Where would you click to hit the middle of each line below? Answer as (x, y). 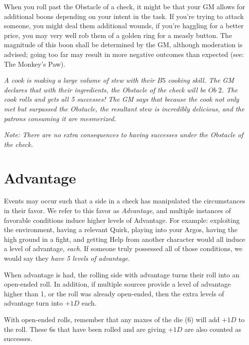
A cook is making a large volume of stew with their (79, 80)
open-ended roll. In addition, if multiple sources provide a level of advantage (117, 284)
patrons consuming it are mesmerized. (60, 118)
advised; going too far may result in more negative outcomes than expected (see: (124, 54)
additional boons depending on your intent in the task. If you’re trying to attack (124, 16)
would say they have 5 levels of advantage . (67, 258)
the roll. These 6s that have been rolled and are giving (85, 329)
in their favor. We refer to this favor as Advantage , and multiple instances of (117, 210)
